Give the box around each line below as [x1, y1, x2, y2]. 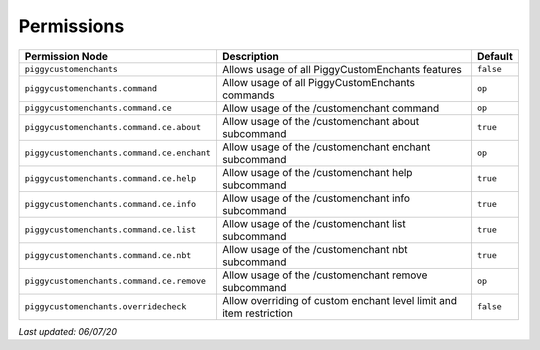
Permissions [18, 15, 125, 37]
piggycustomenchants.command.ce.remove [24, 276, 207, 287]
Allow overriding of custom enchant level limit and [221, 293, 458, 307]
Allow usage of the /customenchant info [221, 191, 410, 205]
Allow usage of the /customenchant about [221, 114, 420, 128]
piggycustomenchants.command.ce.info [24, 199, 197, 210]
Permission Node [24, 49, 109, 63]
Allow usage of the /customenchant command [221, 101, 440, 115]
